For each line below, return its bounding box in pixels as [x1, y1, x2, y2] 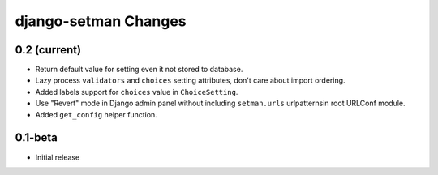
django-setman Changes [15, 12, 187, 30]
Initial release [35, 152, 80, 162]
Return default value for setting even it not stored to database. [35, 65, 243, 75]
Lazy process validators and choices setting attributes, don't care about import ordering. [35, 75, 346, 85]
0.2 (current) [15, 43, 81, 57]
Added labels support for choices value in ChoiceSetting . [35, 87, 238, 96]
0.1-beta [15, 130, 58, 145]
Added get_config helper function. [35, 109, 157, 119]
